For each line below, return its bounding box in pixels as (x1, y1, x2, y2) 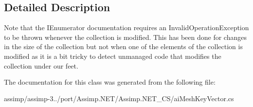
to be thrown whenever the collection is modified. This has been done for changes (4, 32, 247, 42)
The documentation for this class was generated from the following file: (4, 77, 216, 87)
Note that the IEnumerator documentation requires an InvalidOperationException (4, 22, 249, 33)
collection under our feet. (4, 60, 78, 71)
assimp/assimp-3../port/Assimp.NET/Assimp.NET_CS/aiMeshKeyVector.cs (4, 93, 234, 103)
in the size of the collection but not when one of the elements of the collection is (4, 41, 243, 52)
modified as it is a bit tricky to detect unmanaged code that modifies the (4, 51, 221, 61)
